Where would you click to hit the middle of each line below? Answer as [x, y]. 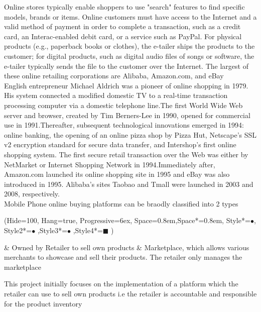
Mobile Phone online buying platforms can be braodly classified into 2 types [121, 203]
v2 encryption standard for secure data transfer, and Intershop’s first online [120, 144]
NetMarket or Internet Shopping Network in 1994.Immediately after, [110, 164]
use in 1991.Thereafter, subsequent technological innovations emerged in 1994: [124, 125]
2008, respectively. [32, 194]
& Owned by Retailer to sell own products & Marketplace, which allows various [127, 247]
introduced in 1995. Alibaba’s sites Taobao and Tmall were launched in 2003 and [129, 184]
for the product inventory [43, 303]
